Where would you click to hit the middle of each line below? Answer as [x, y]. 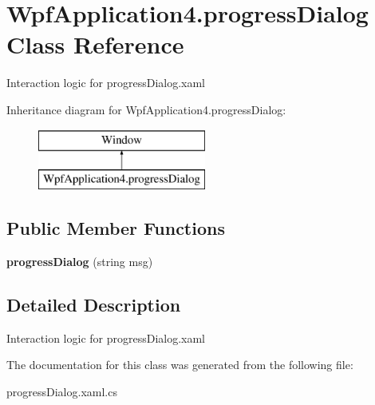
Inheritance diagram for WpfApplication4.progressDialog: [146, 109]
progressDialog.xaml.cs [62, 391]
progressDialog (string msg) [80, 261]
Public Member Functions [116, 228]
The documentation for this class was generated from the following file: [180, 365]
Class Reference [95, 44]
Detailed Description [94, 304]
